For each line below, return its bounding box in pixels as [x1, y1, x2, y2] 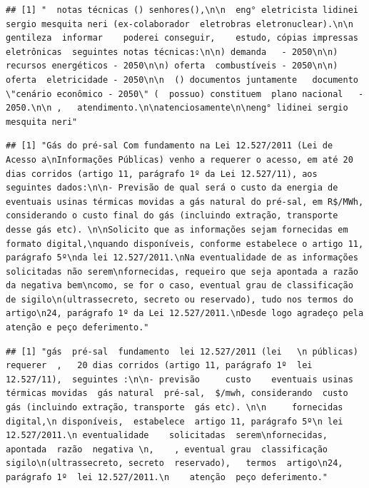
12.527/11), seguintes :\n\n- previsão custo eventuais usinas [6, 374, 353, 385]
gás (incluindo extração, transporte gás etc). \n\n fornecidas [6, 402, 343, 413]
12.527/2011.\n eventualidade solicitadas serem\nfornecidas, [6, 430, 328, 441]
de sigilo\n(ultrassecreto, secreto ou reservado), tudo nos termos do [6, 294, 353, 305]
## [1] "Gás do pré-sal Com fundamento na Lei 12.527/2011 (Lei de [6, 141, 333, 151]
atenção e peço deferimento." [6, 322, 149, 333]
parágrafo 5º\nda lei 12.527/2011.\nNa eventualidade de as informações [6, 253, 358, 263]
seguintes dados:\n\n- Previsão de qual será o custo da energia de [6, 183, 338, 193]
